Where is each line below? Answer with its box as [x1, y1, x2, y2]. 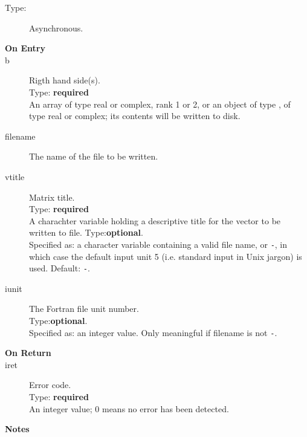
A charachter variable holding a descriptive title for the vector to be [29, 214, 281, 227]
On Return [5, 346, 51, 359]
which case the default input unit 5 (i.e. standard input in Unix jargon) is [29, 250, 302, 262]
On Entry [5, 42, 45, 54]
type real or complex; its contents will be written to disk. [29, 109, 241, 122]
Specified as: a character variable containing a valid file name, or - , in [29, 238, 288, 250]
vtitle [5, 170, 25, 183]
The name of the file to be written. [29, 150, 158, 163]
